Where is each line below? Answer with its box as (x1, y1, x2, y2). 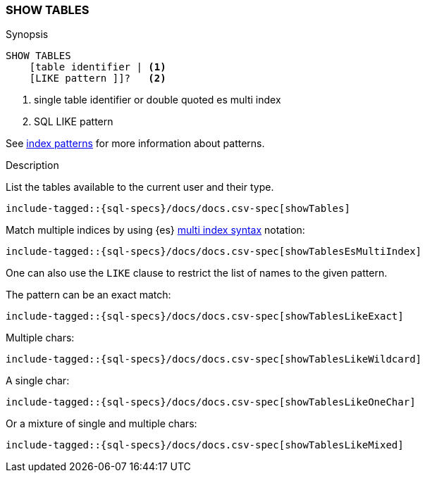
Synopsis (6, 28, 49, 41)
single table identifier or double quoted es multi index (34, 94, 281, 106)
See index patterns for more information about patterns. (6, 137, 265, 150)
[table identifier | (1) (29, 61, 166, 73)
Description (6, 159, 59, 172)
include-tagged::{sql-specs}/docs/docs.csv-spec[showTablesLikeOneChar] (6, 396, 416, 408)
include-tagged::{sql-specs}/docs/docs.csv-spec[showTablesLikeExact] (6, 310, 404, 322)
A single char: (6, 375, 70, 387)
